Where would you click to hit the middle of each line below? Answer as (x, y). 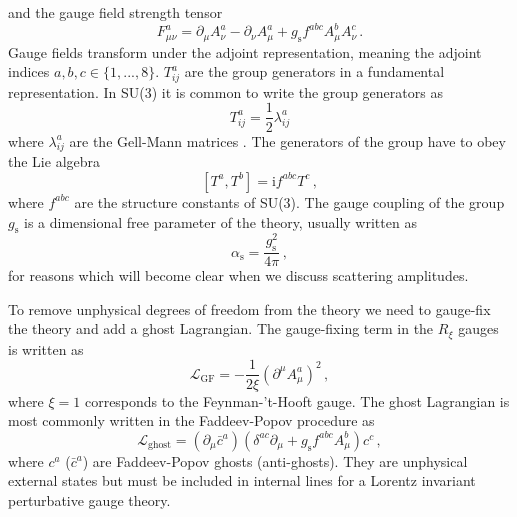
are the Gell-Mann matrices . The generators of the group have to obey (287, 140)
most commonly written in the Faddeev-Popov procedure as (191, 420)
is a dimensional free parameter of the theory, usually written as (220, 221)
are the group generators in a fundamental (314, 71)
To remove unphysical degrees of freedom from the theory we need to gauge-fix (249, 308)
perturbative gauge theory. (89, 499)
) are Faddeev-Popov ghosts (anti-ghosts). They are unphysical (275, 460)
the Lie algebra (54, 161)
